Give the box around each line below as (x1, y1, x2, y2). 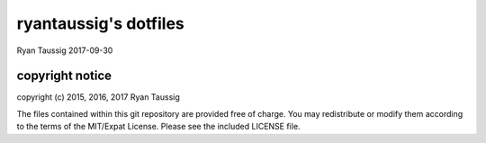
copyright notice (16, 68, 112, 84)
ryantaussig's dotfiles (16, 13, 184, 33)
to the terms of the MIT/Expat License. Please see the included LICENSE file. (16, 121, 301, 132)
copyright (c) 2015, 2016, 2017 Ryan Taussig (16, 92, 180, 103)
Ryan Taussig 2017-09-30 (16, 45, 113, 56)
